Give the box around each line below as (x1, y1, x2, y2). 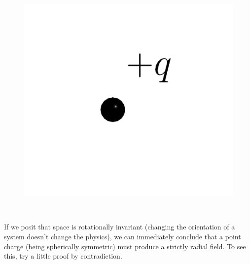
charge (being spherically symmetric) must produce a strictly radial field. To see (4, 241, 246, 251)
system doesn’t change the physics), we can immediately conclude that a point (4, 231, 241, 242)
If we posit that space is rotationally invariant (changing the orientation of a (4, 222, 235, 232)
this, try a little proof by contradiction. (4, 251, 122, 261)
